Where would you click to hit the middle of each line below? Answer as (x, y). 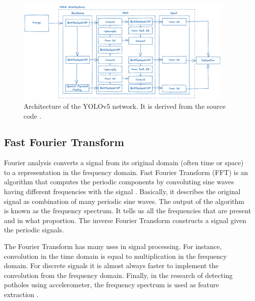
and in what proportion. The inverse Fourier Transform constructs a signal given (125, 220)
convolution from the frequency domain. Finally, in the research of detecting (118, 275)
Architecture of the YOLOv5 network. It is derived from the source (125, 106)
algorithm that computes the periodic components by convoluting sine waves (119, 182)
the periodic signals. (34, 230)
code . (33, 115)
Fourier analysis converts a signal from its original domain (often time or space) (124, 163)
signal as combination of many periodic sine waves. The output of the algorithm (124, 201)
